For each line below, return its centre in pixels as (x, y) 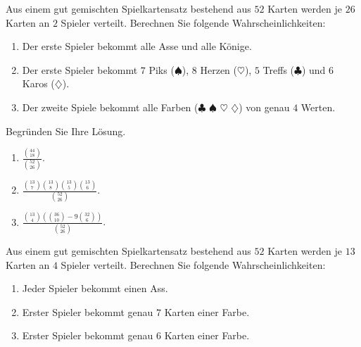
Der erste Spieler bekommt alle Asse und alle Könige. (137, 46)
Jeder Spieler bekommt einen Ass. (95, 288)
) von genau (264, 107)
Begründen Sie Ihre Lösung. (66, 131)
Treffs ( (279, 69)
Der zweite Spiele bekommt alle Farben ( (110, 107)
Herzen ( (218, 69)
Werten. (318, 107)
